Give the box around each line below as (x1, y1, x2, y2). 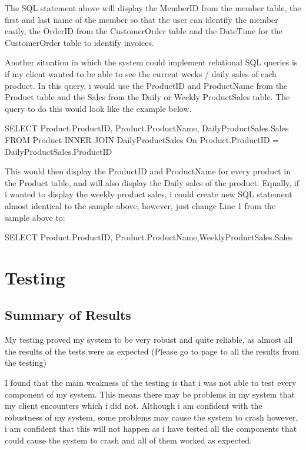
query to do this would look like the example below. (5, 102, 192, 114)
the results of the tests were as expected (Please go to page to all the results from (5, 345, 299, 357)
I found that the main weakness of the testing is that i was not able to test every (5, 376, 297, 389)
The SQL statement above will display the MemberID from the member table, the (5, 2, 301, 14)
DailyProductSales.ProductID (5, 145, 112, 157)
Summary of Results (5, 306, 131, 324)
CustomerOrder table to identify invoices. (5, 36, 154, 48)
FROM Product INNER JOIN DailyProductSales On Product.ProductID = (5, 133, 280, 145)
